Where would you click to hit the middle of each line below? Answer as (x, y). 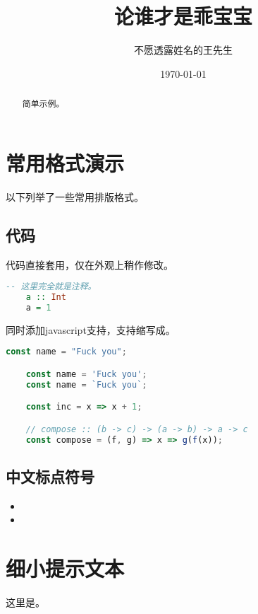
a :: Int (46, 297)
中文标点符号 (50, 476)
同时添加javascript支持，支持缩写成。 (91, 329)
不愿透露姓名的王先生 (183, 50)
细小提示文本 (65, 568)
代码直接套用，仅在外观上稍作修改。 (90, 264)
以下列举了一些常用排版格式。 (75, 196)
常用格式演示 (65, 162)
